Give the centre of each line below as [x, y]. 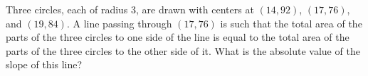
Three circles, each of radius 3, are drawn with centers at [130, 9]
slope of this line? [44, 64]
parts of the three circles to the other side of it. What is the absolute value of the [183, 50]
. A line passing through [119, 23]
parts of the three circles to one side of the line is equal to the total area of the [178, 37]
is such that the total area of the [291, 23]
